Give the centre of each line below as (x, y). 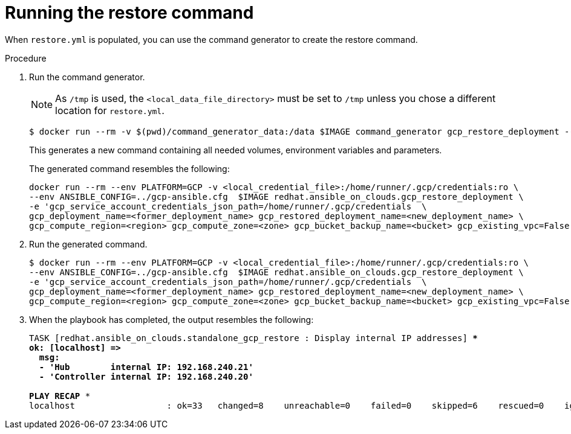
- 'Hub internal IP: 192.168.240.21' (146, 367)
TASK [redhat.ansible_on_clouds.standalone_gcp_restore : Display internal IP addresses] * (253, 338)
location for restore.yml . (110, 110)
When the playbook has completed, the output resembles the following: (171, 319)
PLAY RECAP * (60, 396)
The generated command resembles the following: (129, 168)
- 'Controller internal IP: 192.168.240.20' (146, 376)
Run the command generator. (87, 77)
